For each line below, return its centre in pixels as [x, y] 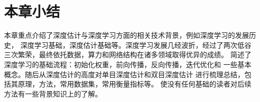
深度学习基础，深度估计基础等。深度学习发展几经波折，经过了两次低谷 [136, 45]
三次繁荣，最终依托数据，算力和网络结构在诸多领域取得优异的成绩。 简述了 [128, 54]
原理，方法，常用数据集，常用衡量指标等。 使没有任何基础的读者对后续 [134, 84]
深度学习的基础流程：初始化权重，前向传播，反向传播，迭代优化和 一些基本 [128, 64]
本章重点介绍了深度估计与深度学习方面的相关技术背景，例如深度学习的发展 [126, 35]
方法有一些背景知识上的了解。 [53, 93]
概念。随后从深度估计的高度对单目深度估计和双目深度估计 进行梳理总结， [124, 74]
